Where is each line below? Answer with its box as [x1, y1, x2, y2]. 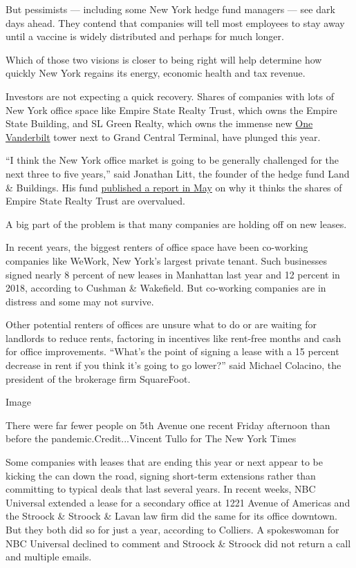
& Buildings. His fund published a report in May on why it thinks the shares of [6, 180, 342, 194]
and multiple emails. [6, 549, 92, 564]
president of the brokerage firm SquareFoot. [6, 371, 191, 386]
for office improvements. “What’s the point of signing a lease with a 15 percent [6, 344, 339, 359]
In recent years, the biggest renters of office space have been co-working [6, 240, 308, 254]
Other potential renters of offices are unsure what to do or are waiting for [6, 317, 317, 332]
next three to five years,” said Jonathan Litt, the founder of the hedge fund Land [6, 166, 350, 180]
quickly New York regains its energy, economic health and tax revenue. [6, 66, 306, 80]
